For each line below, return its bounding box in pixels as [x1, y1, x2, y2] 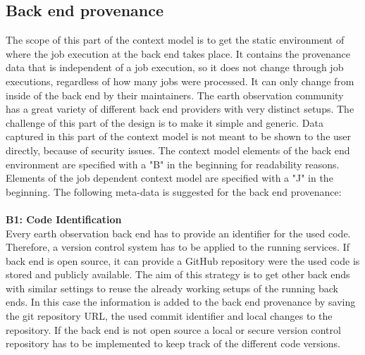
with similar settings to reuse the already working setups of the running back [6, 280, 338, 295]
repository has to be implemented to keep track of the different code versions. [6, 336, 340, 351]
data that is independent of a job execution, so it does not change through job [6, 60, 344, 75]
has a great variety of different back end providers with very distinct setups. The [6, 101, 354, 116]
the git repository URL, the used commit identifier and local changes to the [6, 309, 333, 323]
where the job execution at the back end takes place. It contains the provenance [6, 46, 351, 61]
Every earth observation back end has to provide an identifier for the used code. [6, 225, 351, 240]
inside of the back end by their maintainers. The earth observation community [6, 87, 344, 102]
